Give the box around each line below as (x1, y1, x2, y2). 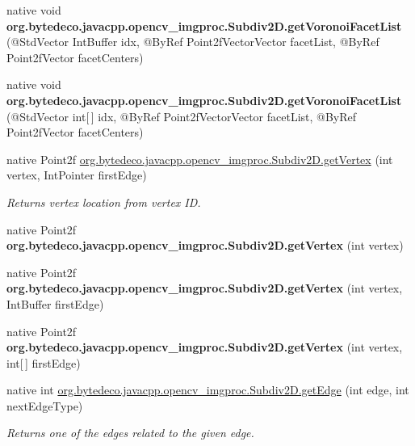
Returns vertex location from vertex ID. (6, 193, 201, 210)
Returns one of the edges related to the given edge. (6, 424, 254, 441)
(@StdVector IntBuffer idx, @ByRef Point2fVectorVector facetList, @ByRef (6, 33, 379, 50)
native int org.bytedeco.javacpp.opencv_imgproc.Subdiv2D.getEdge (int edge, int (6, 381, 409, 398)
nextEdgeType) (6, 397, 83, 414)
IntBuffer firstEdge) (6, 295, 104, 312)
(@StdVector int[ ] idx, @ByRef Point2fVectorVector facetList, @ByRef (6, 107, 357, 124)
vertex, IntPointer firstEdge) (6, 166, 147, 183)
